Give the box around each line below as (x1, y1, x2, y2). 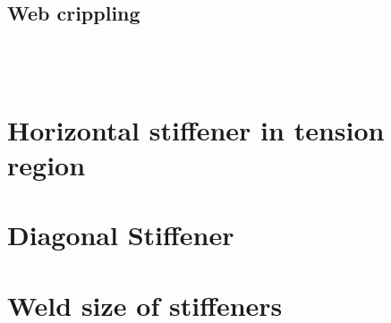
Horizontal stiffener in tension (7, 111, 385, 148)
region (7, 146, 86, 183)
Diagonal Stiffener (7, 217, 234, 253)
